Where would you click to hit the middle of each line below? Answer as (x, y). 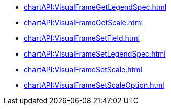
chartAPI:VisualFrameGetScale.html (83, 22)
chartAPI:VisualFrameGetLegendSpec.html (95, 7)
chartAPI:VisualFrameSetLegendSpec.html (95, 54)
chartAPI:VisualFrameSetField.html (82, 38)
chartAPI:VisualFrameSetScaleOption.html (94, 85)
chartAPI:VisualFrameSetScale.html (83, 69)
